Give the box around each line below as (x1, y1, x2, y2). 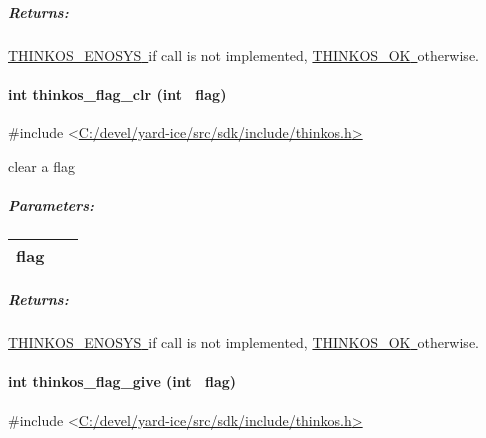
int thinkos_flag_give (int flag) (8, 371, 237, 392)
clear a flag (8, 155, 75, 176)
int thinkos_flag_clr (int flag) (8, 83, 227, 104)
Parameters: (8, 194, 95, 215)
